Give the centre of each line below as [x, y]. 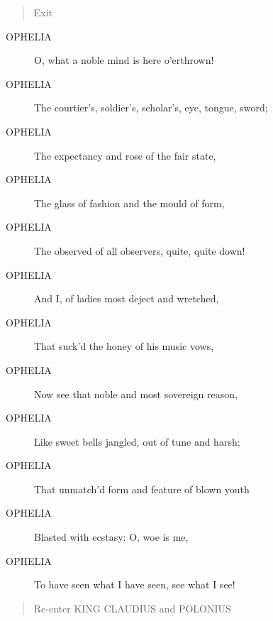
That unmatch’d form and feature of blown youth [142, 489]
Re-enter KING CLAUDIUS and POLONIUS [132, 608]
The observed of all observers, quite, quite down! [140, 250]
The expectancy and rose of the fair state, [125, 155]
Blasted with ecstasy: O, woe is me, [111, 537]
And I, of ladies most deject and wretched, [127, 298]
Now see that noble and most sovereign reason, [136, 394]
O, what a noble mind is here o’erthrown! [124, 60]
